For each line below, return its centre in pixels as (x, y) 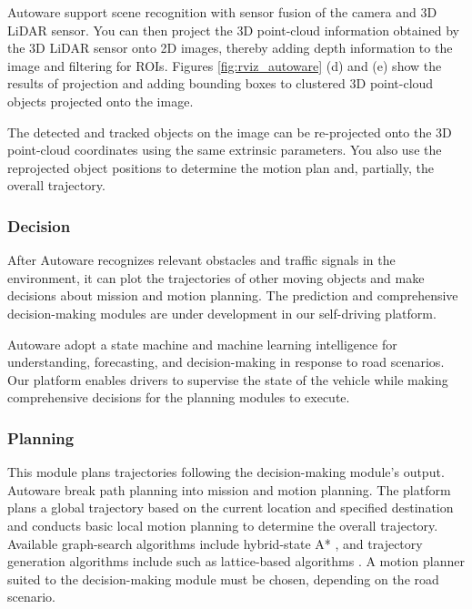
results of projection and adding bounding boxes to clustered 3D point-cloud (221, 83)
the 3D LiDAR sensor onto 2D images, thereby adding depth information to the (230, 48)
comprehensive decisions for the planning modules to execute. (179, 397)
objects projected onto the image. (100, 101)
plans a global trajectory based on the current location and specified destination (231, 507)
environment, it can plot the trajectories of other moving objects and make (216, 277)
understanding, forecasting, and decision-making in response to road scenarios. (226, 362)
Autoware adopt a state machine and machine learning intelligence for (202, 344)
